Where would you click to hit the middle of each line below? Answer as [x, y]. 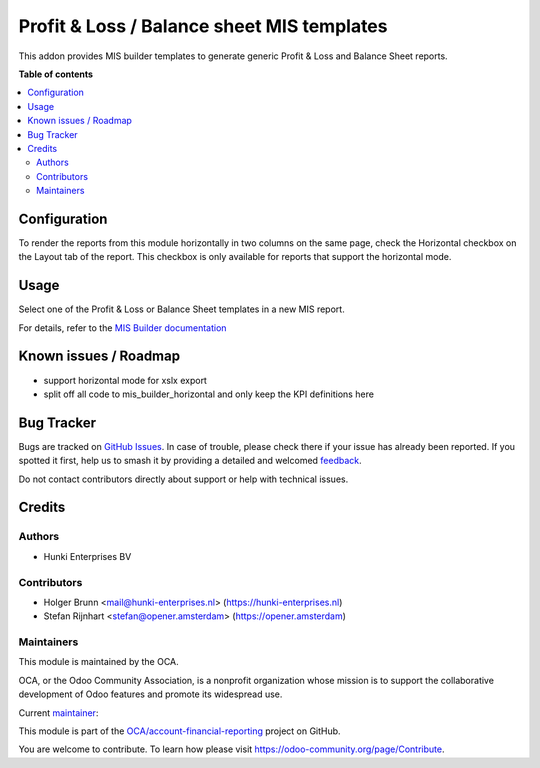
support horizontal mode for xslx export [125, 380]
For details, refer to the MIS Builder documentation [122, 327]
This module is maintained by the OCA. [98, 662]
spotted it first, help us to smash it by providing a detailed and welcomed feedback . [190, 461]
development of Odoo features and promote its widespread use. [150, 694]
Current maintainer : [58, 712]
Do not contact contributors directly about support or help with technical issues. [183, 479]
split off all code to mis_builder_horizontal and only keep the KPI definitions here [209, 394]
